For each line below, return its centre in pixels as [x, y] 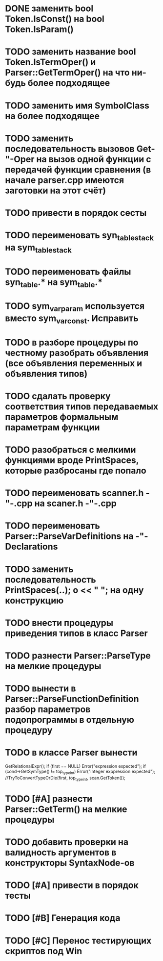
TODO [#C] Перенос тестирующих [78, 941]
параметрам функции [52, 427]
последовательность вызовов [70, 149]
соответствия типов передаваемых [82, 406]
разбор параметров [48, 709]
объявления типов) [46, 374]
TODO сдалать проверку [58, 396]
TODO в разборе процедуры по [72, 342]
